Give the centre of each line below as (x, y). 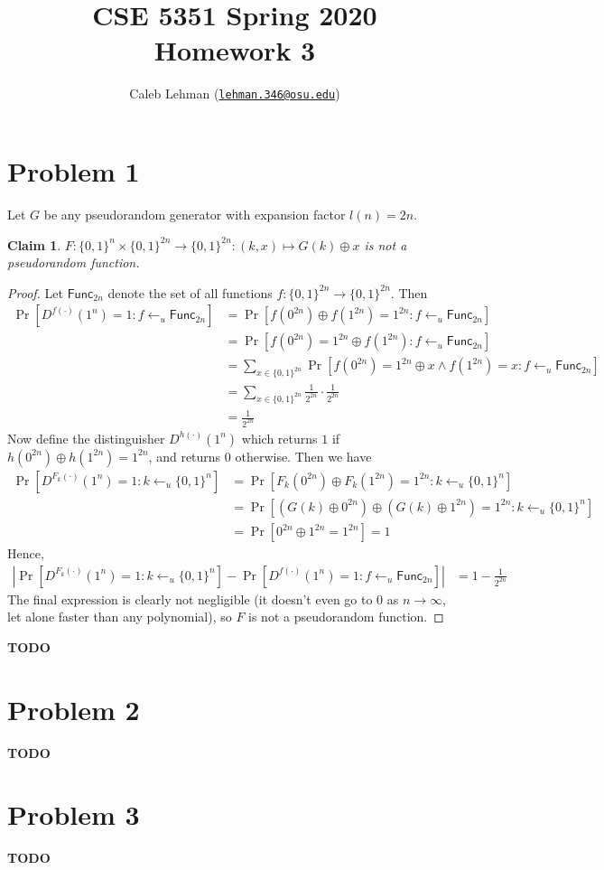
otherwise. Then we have (303, 456)
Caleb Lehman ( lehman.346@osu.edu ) (235, 94)
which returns (279, 438)
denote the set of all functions (190, 292)
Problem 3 (74, 814)
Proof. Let (35, 292)
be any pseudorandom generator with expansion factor (195, 214)
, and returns (185, 456)
